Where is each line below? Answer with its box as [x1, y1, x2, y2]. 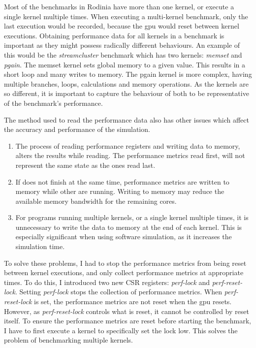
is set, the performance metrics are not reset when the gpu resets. [34, 296, 232, 307]
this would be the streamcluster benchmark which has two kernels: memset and [4, 49, 242, 60]
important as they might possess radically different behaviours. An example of [4, 40, 240, 50]
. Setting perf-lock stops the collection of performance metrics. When [15, 286, 222, 297]
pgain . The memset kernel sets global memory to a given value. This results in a [4, 59, 246, 69]
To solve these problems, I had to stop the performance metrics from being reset [4, 257, 247, 268]
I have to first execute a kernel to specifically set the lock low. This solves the [4, 325, 238, 335]
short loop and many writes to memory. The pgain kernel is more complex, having [4, 69, 252, 79]
